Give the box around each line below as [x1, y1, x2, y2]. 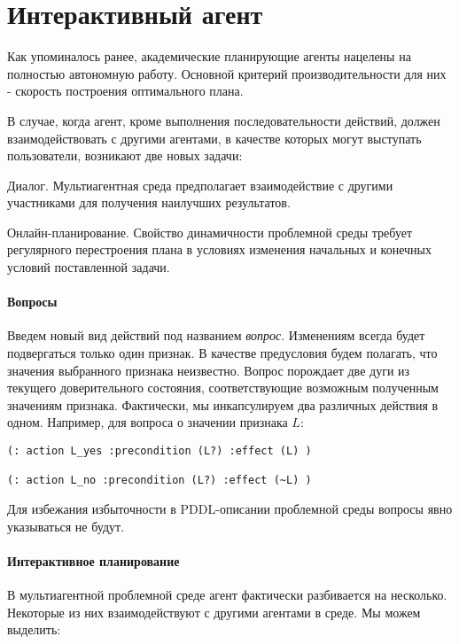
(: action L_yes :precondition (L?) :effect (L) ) [7, 445, 312, 458]
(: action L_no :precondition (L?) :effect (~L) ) [7, 474, 312, 487]
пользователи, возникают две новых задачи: [7, 146, 243, 165]
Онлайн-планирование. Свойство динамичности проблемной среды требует [7, 222, 413, 241]
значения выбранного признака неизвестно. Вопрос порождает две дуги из [7, 361, 410, 379]
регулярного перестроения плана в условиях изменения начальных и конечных [7, 240, 432, 259]
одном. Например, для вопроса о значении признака [7, 413, 288, 431]
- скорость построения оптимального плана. [7, 81, 244, 100]
